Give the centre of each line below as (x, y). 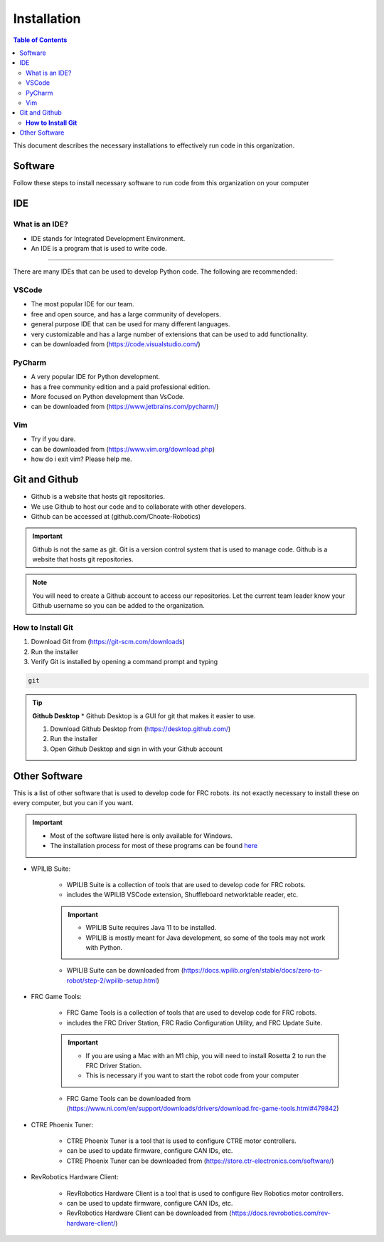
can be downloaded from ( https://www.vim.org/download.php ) (123, 449)
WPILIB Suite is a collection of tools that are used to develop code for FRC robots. (186, 884)
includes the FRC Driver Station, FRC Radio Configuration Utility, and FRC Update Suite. (194, 1023)
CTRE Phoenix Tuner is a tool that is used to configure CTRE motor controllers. (181, 1141)
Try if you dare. (53, 439)
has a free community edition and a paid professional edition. (121, 387)
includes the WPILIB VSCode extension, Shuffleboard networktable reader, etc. (182, 895)
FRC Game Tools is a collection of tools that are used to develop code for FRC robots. (192, 1013)
